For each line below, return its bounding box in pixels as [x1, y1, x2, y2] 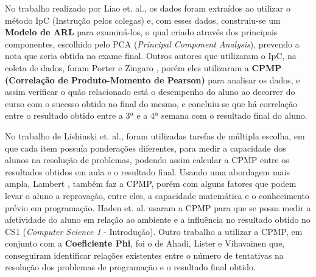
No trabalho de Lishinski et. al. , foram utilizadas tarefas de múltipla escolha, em [5, 129, 305, 142]
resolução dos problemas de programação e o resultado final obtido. [5, 261, 256, 273]
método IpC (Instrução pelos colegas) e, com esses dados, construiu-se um [5, 13, 281, 26]
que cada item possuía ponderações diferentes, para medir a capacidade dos [5, 141, 286, 154]
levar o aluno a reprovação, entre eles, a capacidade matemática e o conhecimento [5, 189, 309, 202]
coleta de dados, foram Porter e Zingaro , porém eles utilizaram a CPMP [5, 61, 282, 74]
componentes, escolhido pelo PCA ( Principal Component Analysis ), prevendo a [5, 37, 300, 50]
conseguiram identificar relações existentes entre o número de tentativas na [5, 248, 284, 261]
